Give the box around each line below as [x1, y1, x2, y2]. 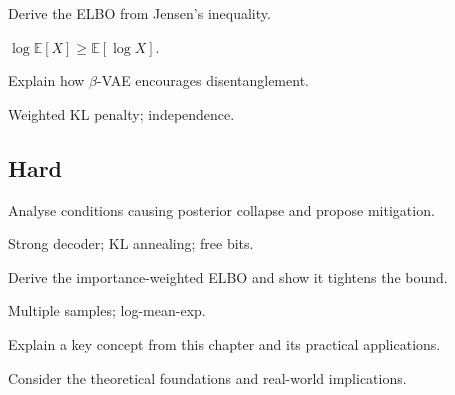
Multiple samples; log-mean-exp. [8, 300, 206, 321]
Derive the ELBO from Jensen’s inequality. [8, 3, 271, 23]
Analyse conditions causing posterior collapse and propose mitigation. [8, 199, 435, 220]
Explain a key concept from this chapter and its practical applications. [8, 333, 441, 354]
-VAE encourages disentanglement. [97, 70, 309, 91]
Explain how [8, 70, 85, 91]
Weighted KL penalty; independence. [8, 103, 235, 124]
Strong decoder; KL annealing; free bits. [8, 233, 254, 254]
